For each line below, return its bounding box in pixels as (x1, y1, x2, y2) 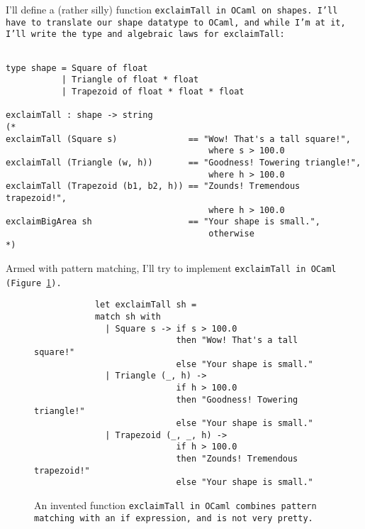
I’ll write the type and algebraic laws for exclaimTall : (6, 29, 285, 40)
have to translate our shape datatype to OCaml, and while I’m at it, (6, 17, 346, 28)
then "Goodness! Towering (176, 394, 298, 405)
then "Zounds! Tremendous (176, 453, 298, 464)
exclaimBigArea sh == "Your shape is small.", (6, 217, 320, 227)
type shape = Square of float (6, 62, 148, 73)
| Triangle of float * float (61, 75, 199, 85)
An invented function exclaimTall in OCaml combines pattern (34, 497, 317, 512)
